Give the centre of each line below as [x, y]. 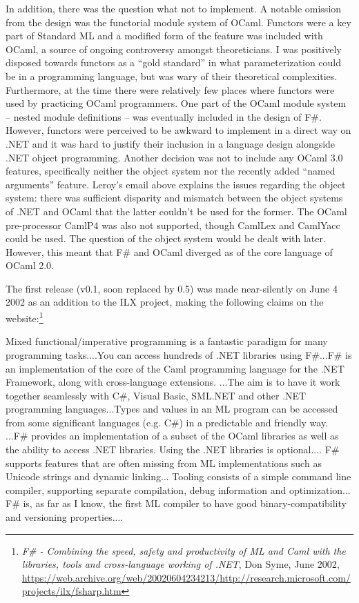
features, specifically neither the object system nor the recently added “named [171, 171]
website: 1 [25, 317]
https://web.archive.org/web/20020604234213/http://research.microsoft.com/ [186, 577]
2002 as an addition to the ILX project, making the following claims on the [165, 302]
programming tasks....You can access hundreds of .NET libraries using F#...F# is [179, 354]
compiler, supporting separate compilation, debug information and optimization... [178, 490]
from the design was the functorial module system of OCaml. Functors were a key [178, 22]
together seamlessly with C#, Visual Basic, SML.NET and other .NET [156, 395]
